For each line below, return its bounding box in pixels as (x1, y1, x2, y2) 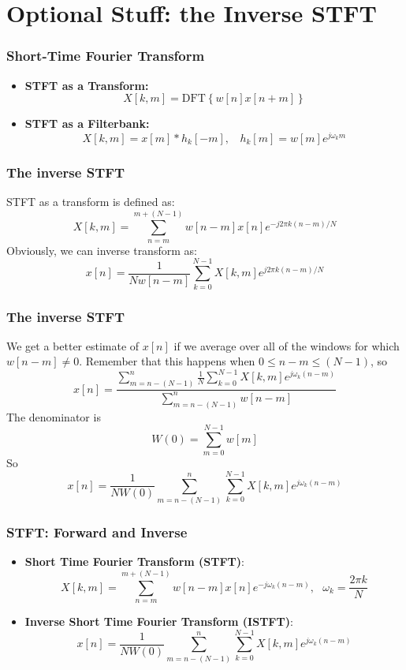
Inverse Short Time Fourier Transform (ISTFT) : (24, 613, 293, 630)
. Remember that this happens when (79, 353, 255, 369)
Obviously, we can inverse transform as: (6, 241, 197, 258)
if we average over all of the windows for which (173, 337, 400, 354)
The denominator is (6, 408, 101, 425)
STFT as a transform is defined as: (6, 193, 175, 210)
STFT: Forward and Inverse (6, 522, 188, 541)
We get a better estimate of (6, 337, 140, 354)
